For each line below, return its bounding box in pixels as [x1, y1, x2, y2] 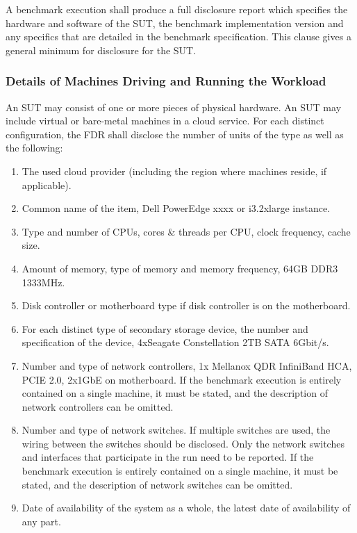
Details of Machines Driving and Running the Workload [6, 72, 326, 90]
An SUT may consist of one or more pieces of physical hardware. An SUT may [6, 99, 342, 114]
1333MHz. [22, 274, 65, 289]
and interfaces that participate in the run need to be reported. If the [22, 450, 314, 464]
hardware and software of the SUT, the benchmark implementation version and [6, 15, 344, 30]
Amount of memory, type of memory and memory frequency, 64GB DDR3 [22, 261, 338, 275]
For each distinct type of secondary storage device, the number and [22, 321, 308, 336]
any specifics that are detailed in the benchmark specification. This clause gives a [6, 29, 351, 44]
